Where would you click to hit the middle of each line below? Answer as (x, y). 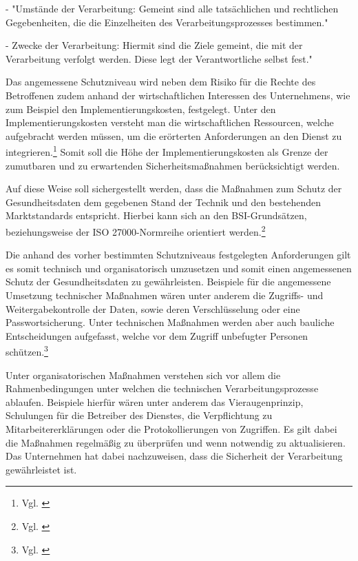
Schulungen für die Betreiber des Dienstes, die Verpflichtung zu (139, 415)
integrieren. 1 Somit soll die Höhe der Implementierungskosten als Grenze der (167, 151)
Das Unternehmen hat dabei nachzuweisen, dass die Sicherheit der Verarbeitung (174, 456)
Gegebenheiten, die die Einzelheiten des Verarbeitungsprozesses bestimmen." (167, 22)
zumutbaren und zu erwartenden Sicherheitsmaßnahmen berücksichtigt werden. (173, 165)
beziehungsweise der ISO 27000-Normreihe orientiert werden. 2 (136, 230)
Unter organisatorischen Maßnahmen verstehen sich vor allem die (143, 375)
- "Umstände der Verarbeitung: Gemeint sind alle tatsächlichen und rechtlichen (172, 8)
